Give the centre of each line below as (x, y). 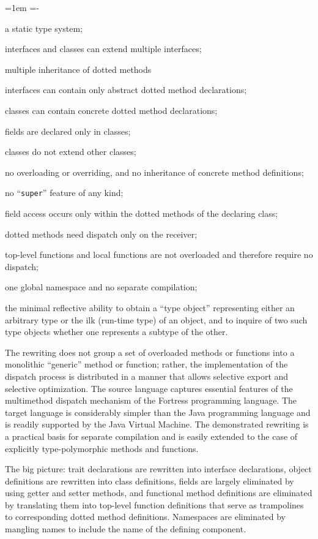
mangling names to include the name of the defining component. (126, 529)
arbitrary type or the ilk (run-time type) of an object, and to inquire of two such (156, 319)
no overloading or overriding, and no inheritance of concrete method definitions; (154, 172)
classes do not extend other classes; (71, 152)
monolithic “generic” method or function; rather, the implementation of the (146, 364)
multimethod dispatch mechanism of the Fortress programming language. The (151, 400)
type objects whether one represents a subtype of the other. (116, 332)
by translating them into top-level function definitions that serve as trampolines (154, 504)
